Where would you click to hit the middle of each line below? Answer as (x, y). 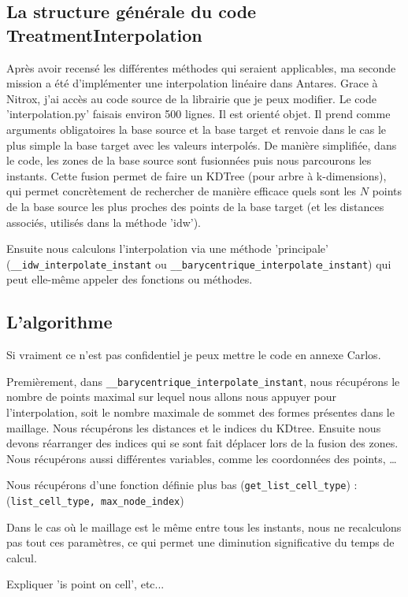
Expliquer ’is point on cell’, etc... (85, 584)
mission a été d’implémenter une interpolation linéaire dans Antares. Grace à (192, 83)
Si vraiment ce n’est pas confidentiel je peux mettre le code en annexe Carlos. (194, 355)
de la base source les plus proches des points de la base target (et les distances (195, 206)
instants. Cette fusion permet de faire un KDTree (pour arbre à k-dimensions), (197, 175)
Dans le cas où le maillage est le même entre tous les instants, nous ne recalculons (204, 527)
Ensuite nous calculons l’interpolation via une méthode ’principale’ (167, 248)
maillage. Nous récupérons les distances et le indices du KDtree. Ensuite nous (194, 427)
